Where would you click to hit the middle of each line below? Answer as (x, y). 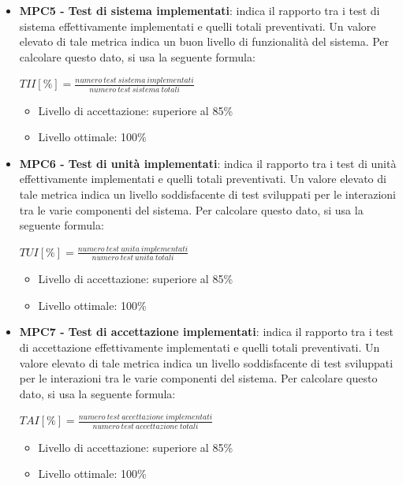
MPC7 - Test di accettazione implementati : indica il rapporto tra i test (206, 332)
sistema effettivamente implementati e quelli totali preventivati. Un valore (198, 26)
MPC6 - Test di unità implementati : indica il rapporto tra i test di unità (208, 163)
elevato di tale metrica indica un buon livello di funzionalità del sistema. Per (204, 41)
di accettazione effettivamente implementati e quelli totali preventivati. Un (200, 347)
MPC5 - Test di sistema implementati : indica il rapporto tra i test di (200, 10)
